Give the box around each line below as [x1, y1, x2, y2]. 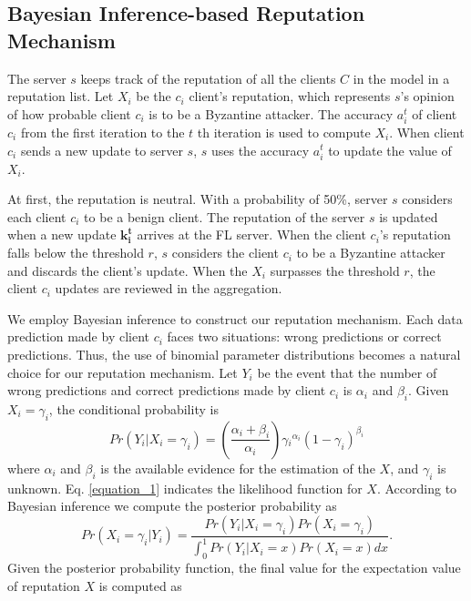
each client [7, 207, 67, 226]
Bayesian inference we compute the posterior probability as [7, 496, 337, 515]
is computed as [98, 576, 182, 595]
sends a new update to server [20, 140, 183, 159]
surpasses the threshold [270, 260, 400, 280]
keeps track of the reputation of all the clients [80, 68, 336, 87]
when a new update [7, 225, 117, 244]
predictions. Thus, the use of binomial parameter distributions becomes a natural [7, 345, 461, 364]
